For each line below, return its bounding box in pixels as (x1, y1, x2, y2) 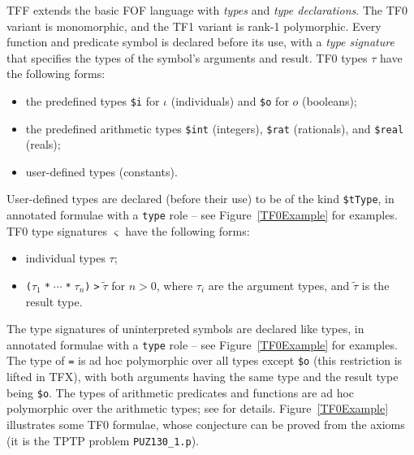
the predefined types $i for (25, 92, 160, 109)
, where (156, 276, 193, 293)
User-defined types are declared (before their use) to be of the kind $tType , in (6, 190, 395, 207)
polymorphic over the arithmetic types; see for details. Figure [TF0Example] (6, 400, 389, 417)
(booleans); (302, 92, 357, 109)
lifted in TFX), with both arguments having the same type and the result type (6, 368, 399, 385)
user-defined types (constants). (25, 162, 178, 180)
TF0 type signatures (6, 222, 108, 239)
